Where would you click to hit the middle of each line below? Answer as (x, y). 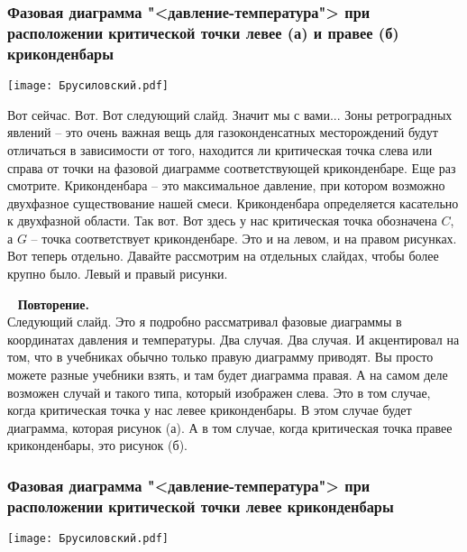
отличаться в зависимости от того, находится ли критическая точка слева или (220, 149)
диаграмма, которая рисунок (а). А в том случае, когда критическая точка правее (230, 427)
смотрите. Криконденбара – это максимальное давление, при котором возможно (226, 185)
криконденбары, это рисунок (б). (97, 445)
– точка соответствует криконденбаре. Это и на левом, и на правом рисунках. (244, 238)
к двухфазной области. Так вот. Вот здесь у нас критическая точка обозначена (222, 221)
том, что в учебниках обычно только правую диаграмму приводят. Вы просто (220, 357)
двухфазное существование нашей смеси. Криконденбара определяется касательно (233, 202)
